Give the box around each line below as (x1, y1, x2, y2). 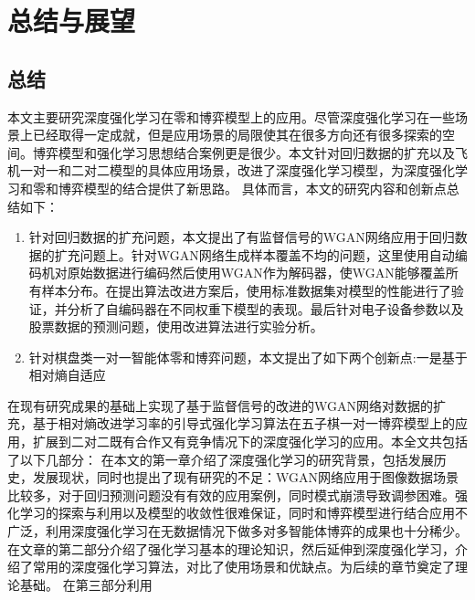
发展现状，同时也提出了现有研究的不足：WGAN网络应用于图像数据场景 (32, 468, 459, 487)
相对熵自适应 (28, 365, 106, 384)
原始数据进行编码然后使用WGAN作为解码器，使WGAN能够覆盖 (67, 263, 446, 282)
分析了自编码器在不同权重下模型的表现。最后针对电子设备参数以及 (67, 299, 464, 318)
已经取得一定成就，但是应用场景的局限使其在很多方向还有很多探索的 (32, 125, 442, 144)
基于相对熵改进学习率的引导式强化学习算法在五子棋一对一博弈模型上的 (32, 414, 455, 433)
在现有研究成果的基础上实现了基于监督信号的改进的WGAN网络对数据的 (7, 395, 433, 415)
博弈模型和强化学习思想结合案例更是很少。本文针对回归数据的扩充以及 (32, 142, 455, 162)
